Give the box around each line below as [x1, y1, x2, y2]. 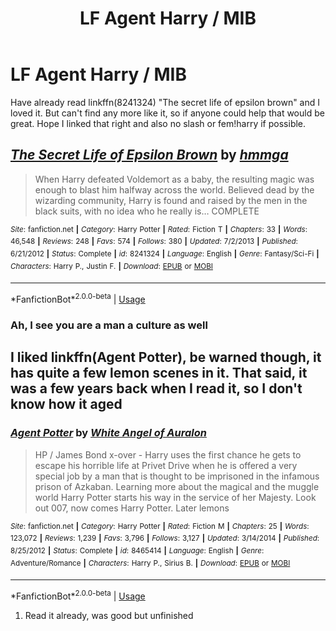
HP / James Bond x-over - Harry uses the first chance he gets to [34, 448, 302, 461]
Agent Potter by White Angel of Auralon [10, 426, 207, 440]
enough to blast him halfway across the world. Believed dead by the [34, 183, 315, 196]
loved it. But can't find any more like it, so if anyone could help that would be [10, 107, 325, 119]
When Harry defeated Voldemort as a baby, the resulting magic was [34, 173, 315, 185]
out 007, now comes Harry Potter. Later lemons [34, 502, 230, 514]
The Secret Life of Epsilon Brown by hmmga [10, 147, 289, 164]
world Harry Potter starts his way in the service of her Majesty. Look [34, 491, 317, 503]
